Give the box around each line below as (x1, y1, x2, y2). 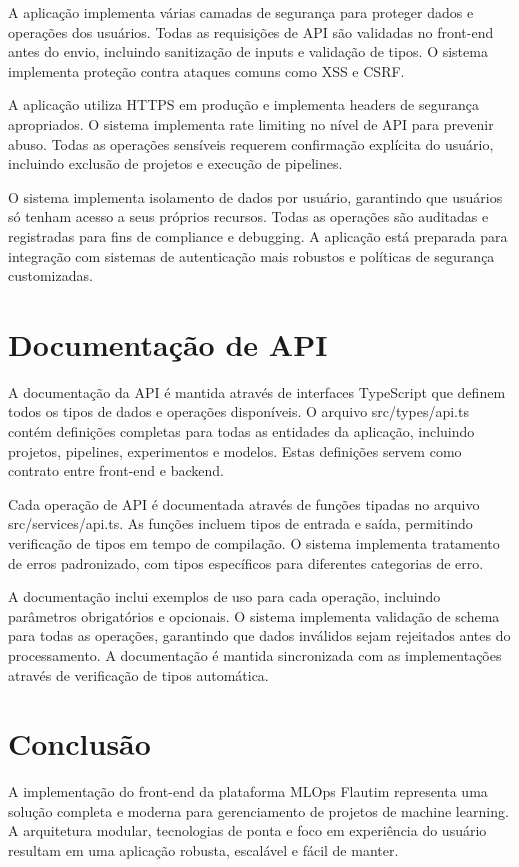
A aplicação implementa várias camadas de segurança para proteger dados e (8, 2, 474, 22)
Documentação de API (8, 323, 328, 364)
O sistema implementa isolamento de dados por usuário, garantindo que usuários (8, 186, 503, 207)
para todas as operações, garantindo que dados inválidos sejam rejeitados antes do (8, 625, 511, 646)
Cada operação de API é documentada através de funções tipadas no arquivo (8, 493, 480, 514)
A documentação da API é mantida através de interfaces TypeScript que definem (8, 381, 506, 402)
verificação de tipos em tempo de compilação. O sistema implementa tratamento (8, 533, 500, 553)
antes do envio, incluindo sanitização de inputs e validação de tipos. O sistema (8, 41, 488, 62)
